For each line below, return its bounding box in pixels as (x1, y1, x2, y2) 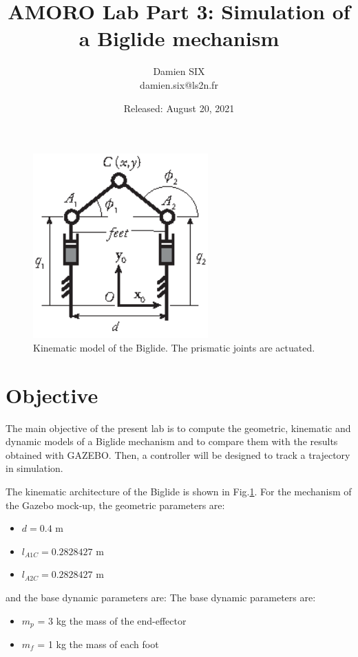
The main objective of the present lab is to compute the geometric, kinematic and (6, 420, 351, 435)
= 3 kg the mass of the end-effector (37, 613, 187, 627)
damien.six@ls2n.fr (140, 77, 218, 91)
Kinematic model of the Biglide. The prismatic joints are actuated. (33, 340, 315, 354)
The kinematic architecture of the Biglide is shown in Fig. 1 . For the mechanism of (6, 484, 352, 498)
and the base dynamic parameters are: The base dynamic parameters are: (6, 590, 316, 604)
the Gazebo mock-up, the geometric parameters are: (6, 497, 225, 512)
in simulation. (6, 461, 63, 475)
